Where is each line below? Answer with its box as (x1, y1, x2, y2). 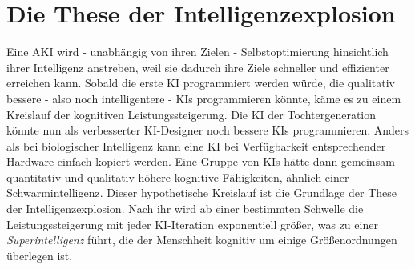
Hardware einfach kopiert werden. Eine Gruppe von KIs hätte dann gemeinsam (6, 153, 395, 170)
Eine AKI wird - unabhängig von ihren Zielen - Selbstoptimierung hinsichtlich (6, 43, 389, 60)
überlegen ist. (6, 247, 73, 263)
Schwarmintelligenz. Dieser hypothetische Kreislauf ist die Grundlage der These (6, 184, 397, 201)
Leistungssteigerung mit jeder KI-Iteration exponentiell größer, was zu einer (6, 215, 378, 232)
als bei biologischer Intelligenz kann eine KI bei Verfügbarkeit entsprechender (6, 137, 386, 154)
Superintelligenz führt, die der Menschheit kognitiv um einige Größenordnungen (6, 231, 397, 248)
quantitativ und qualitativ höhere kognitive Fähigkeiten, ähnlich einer (6, 168, 349, 185)
